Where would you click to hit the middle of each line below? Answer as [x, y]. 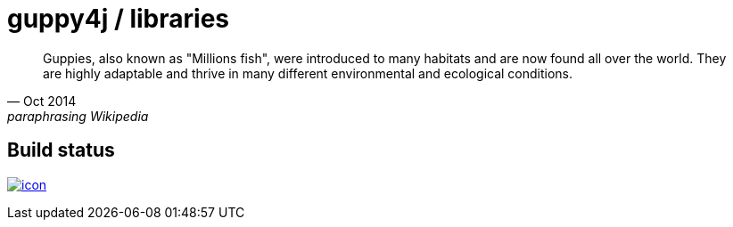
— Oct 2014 [42, 101]
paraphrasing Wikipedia [78, 116]
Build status [61, 150]
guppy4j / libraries [119, 19]
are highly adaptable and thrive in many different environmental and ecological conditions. [308, 73]
